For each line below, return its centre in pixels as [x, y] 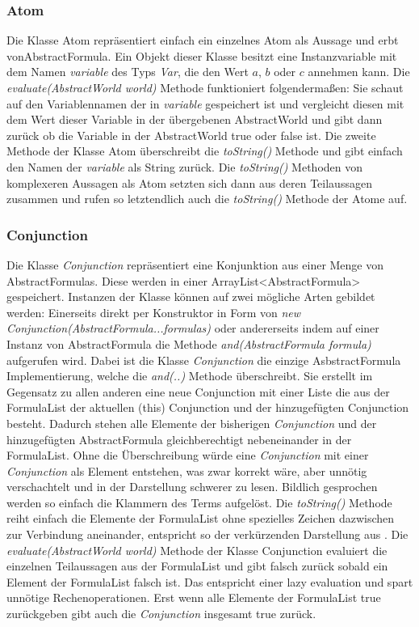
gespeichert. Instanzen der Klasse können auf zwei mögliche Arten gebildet [191, 297]
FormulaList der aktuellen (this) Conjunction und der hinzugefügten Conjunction [208, 407]
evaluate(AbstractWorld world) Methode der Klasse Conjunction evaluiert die [197, 550]
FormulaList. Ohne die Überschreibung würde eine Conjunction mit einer [188, 455]
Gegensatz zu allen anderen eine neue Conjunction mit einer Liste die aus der [198, 391]
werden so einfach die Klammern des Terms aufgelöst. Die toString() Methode [199, 502]
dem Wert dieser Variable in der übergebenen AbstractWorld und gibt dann [195, 119]
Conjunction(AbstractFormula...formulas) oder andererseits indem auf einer [193, 328]
